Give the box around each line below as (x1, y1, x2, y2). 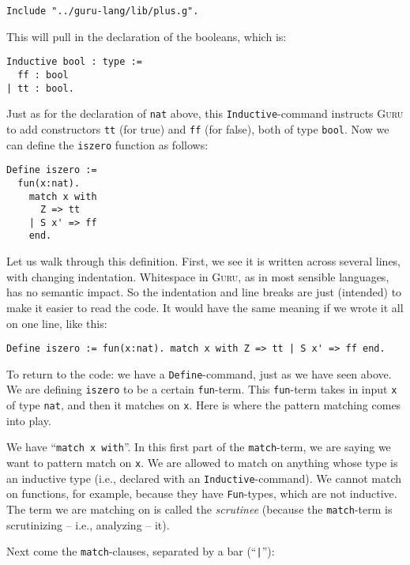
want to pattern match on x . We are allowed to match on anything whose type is (6, 454, 398, 470)
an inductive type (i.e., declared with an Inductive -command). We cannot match (6, 469, 402, 486)
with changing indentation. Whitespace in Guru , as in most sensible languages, (6, 268, 389, 284)
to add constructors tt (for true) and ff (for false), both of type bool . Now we (6, 120, 389, 137)
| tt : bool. (6, 82, 74, 94)
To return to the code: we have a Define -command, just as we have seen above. (6, 365, 392, 382)
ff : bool (17, 69, 69, 81)
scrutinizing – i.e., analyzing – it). (6, 516, 170, 533)
